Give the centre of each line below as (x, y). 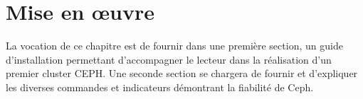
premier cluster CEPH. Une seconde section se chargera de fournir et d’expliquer (182, 73)
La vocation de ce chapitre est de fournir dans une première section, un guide (174, 46)
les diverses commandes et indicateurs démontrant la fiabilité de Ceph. (160, 87)
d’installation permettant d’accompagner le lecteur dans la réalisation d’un (169, 59)
